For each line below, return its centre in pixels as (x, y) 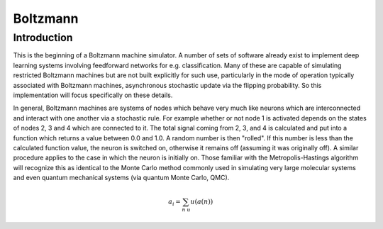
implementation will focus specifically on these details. (93, 95)
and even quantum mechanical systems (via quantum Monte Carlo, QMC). (121, 178)
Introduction (43, 38)
